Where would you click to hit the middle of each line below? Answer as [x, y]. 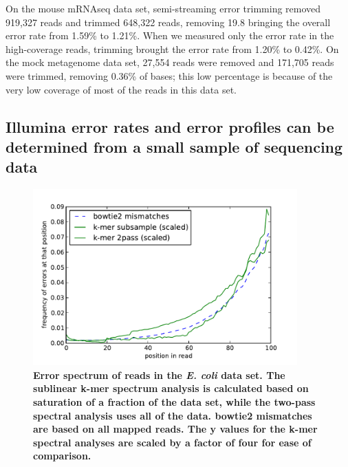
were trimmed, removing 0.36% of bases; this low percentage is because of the [169, 75]
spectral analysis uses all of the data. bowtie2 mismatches [173, 415]
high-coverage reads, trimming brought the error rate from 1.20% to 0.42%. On [172, 48]
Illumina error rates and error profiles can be [170, 126]
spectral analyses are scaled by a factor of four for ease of [172, 442]
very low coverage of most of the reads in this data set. [121, 89]
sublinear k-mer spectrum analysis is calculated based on [171, 388]
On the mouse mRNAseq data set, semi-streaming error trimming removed [163, 8]
